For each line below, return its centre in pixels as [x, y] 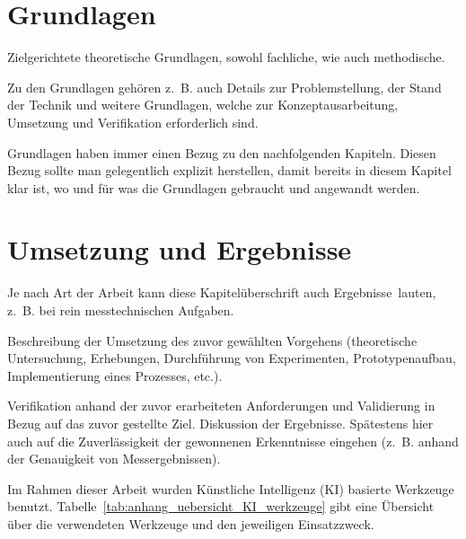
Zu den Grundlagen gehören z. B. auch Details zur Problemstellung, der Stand [224, 87]
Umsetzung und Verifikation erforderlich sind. [133, 122]
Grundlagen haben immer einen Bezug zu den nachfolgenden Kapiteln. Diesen [222, 152]
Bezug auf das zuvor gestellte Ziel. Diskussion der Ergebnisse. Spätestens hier [220, 423]
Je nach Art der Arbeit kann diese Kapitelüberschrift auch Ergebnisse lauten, [222, 292]
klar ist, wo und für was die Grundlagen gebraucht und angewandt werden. [214, 187]
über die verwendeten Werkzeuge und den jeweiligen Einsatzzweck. [191, 523]
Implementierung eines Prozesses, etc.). [115, 375]
